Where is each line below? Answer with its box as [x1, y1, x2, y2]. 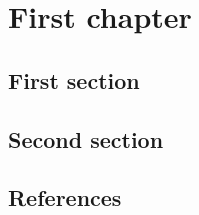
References [8, 182, 122, 213]
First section [8, 64, 140, 95]
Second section [8, 123, 164, 154]
